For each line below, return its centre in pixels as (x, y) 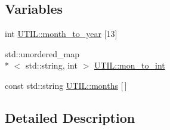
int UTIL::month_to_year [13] (61, 34)
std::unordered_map (42, 53)
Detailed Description (70, 117)
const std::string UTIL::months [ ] (66, 85)
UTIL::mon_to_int (129, 65)
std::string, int (51, 65)
